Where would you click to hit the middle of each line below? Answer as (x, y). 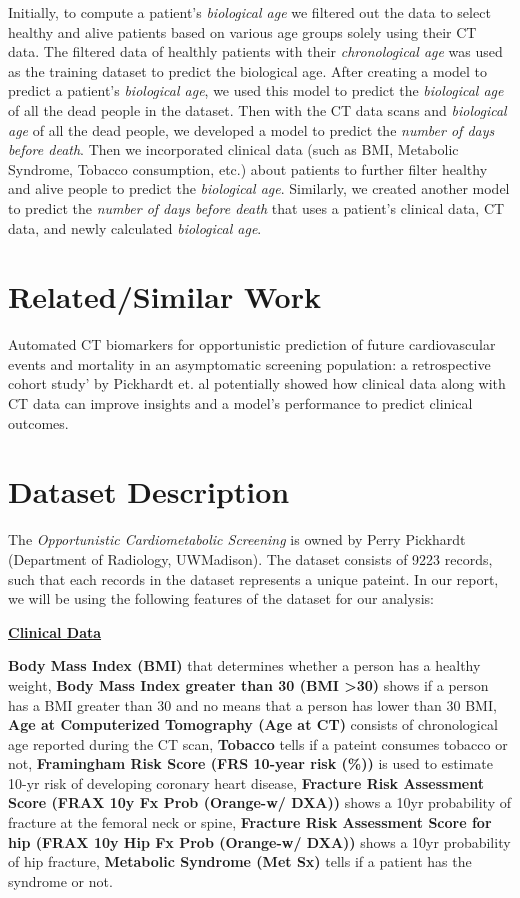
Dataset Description (149, 491)
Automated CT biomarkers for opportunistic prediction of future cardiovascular (252, 344)
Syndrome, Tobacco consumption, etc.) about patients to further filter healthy (248, 168)
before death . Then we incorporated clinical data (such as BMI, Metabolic (233, 149)
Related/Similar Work (164, 296)
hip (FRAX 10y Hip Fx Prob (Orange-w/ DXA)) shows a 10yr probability (259, 841)
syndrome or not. (60, 880)
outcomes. (38, 422)
